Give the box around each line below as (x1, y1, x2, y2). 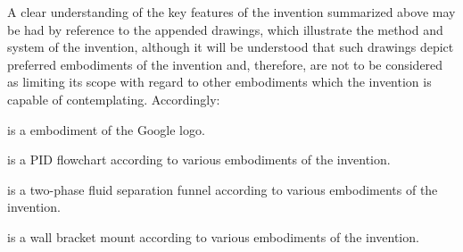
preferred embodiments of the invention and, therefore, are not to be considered (7, 55, 443, 73)
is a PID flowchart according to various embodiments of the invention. (7, 150, 391, 169)
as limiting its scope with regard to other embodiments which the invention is (7, 72, 432, 91)
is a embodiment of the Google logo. (7, 120, 205, 139)
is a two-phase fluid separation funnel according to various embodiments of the (7, 180, 438, 198)
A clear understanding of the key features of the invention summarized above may (7, 3, 456, 21)
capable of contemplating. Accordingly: (7, 89, 220, 108)
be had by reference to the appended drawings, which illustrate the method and (7, 20, 443, 38)
